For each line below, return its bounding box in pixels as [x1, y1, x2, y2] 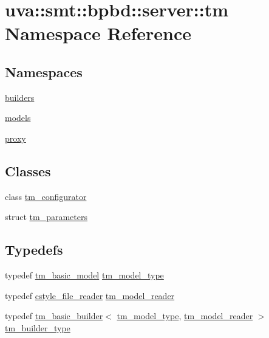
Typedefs [5, 240, 63, 259]
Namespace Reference [5, 21, 191, 46]
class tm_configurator [5, 190, 87, 202]
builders [5, 91, 35, 103]
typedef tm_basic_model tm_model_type [5, 269, 164, 281]
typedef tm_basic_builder [5, 309, 103, 322]
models [5, 111, 31, 124]
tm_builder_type [5, 321, 70, 334]
